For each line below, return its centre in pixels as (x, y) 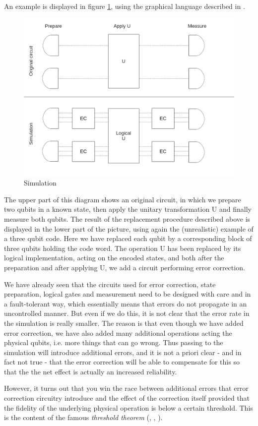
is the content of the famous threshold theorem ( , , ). (83, 417)
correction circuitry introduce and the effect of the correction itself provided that (127, 398)
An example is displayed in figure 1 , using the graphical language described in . (125, 6)
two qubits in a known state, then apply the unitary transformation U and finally (128, 209)
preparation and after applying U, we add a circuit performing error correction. (125, 267)
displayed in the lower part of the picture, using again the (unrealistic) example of (129, 228)
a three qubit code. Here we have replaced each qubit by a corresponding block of (128, 238)
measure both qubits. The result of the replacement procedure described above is (127, 218)
